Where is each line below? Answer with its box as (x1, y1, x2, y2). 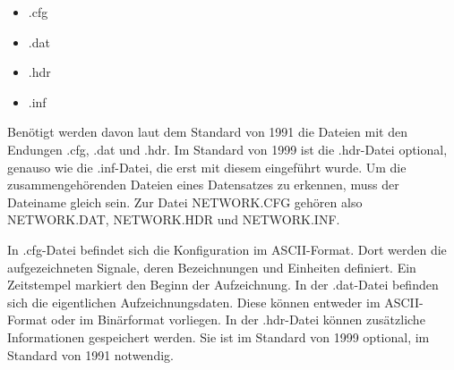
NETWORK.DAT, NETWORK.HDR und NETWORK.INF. (7, 210, 340, 229)
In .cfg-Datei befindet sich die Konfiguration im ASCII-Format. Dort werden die (7, 240, 447, 258)
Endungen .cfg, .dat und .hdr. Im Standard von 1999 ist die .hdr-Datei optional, (7, 139, 448, 158)
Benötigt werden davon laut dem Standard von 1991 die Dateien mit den (7, 122, 407, 141)
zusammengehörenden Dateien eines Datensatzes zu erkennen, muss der (7, 175, 399, 194)
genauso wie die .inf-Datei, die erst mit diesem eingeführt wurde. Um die (7, 157, 407, 176)
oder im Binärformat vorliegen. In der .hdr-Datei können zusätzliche (51, 310, 425, 329)
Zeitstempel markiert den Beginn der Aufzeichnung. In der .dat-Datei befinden (7, 275, 439, 294)
